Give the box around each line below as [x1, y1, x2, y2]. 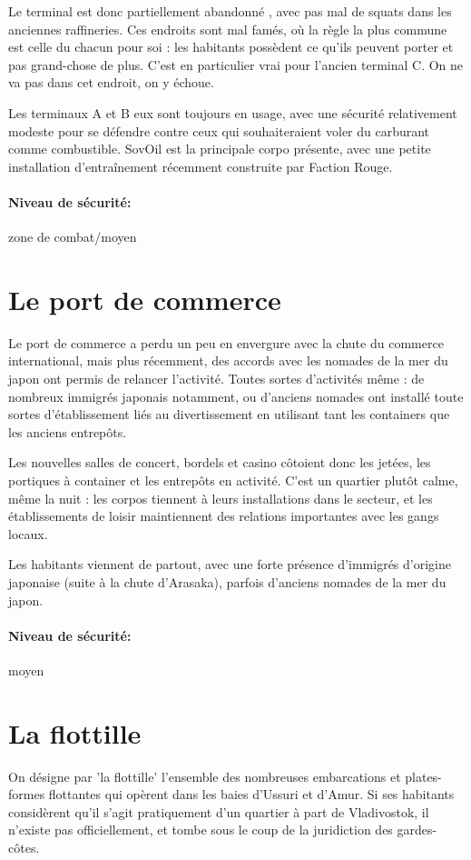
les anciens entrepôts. [8, 422, 127, 441]
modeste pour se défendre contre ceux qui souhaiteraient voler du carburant [8, 121, 430, 140]
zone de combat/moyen [8, 227, 137, 246]
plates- [405, 766, 442, 785]
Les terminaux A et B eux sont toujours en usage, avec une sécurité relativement [8, 103, 457, 122]
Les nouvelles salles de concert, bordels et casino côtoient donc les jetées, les [8, 453, 431, 472]
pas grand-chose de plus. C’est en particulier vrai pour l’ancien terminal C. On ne [8, 55, 464, 74]
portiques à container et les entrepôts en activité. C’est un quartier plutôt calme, [8, 471, 458, 490]
